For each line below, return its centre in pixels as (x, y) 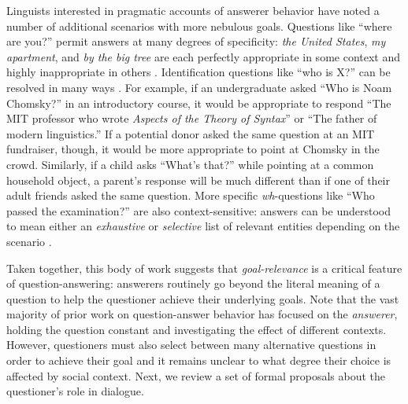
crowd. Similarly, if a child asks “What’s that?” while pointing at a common (190, 164)
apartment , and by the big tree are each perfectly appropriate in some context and (204, 56)
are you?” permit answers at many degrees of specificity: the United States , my (196, 41)
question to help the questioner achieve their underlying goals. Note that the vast (203, 298)
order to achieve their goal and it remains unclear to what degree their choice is (199, 360)
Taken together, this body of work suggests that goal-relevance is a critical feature (204, 268)
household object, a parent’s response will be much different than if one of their (198, 180)
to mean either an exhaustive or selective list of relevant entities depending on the (203, 226)
